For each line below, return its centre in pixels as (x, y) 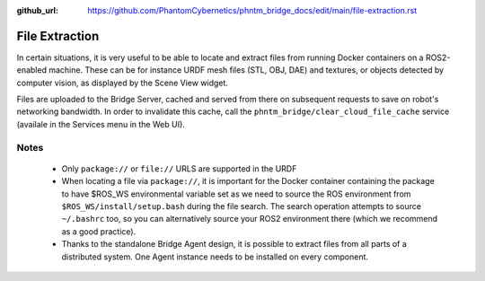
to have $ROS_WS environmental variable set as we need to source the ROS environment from (236, 194)
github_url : (37, 10)
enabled (31, 70)
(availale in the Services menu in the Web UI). (101, 124)
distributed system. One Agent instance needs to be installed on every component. (215, 257)
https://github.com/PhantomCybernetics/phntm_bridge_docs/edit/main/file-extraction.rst (252, 10)
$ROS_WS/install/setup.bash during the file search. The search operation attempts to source (242, 206)
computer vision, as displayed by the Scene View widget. (123, 83)
